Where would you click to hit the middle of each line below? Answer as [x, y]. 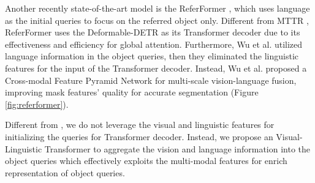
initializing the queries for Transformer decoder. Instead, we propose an [139, 136]
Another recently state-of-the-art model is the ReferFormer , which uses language [157, 8]
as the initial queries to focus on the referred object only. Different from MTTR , [157, 20]
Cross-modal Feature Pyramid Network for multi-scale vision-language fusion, [151, 80]
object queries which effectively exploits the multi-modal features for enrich [146, 161]
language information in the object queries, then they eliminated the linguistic [152, 56]
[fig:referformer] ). [37, 104]
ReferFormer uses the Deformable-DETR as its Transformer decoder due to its [153, 32]
